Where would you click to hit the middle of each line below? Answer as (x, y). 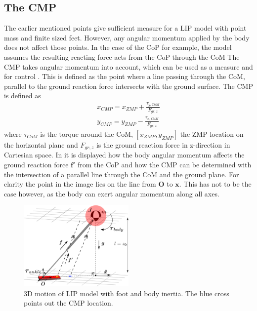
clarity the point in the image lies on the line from (80, 184)
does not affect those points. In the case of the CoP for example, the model (118, 47)
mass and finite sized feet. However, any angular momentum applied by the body (127, 37)
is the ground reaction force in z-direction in (163, 144)
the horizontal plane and (41, 144)
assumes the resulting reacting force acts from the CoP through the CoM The (122, 57)
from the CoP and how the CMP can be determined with (165, 164)
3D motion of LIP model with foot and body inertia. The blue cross (127, 293)
